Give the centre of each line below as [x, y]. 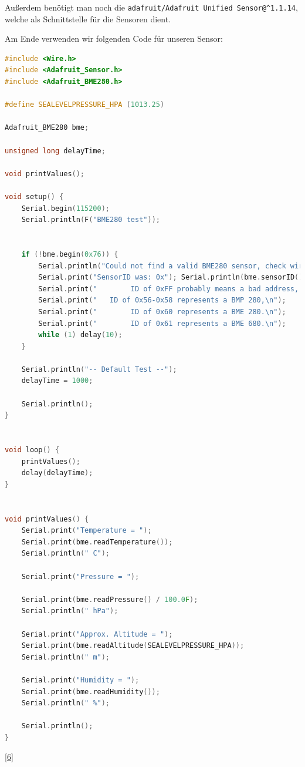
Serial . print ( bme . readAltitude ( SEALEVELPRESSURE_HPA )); [133, 646]
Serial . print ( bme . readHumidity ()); [91, 692]
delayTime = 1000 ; [57, 381]
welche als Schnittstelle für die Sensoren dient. [88, 18]
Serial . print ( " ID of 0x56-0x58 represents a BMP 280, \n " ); [162, 300]
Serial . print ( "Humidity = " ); [80, 680]
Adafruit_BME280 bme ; [47, 128]
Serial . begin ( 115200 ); [66, 208]
